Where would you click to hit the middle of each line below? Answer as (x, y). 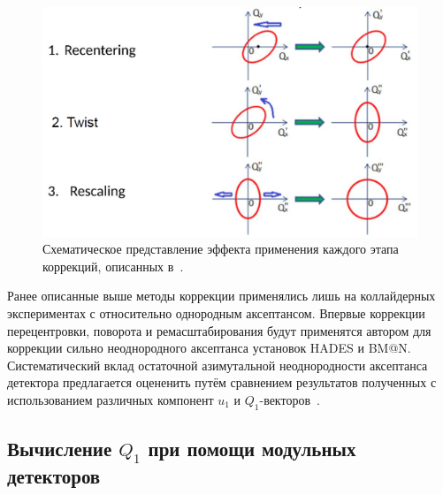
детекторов (54, 476)
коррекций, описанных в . (113, 266)
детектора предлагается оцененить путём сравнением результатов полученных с (222, 382)
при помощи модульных (252, 449)
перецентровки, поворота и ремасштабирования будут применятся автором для (219, 330)
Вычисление (60, 449)
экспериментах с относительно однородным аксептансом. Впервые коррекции (216, 312)
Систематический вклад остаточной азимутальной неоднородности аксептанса (218, 365)
